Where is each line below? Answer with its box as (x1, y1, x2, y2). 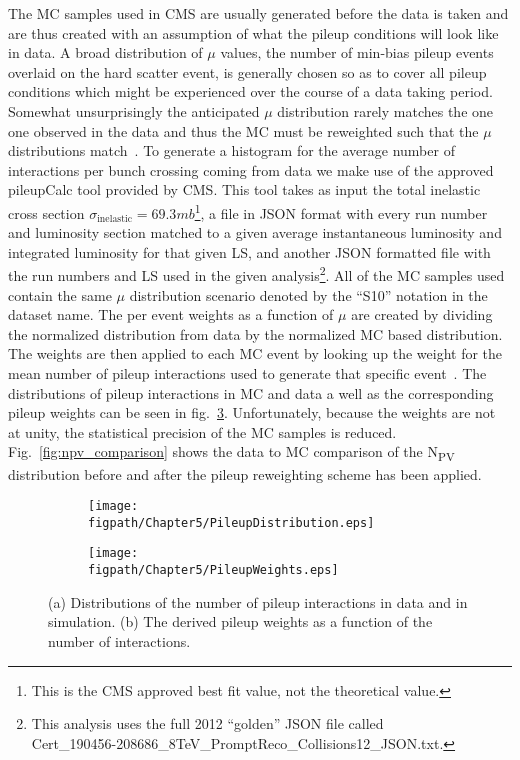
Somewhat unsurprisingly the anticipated (8, 100, 260, 121)
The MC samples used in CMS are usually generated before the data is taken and (8, 3, 509, 23)
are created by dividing (351, 304, 493, 325)
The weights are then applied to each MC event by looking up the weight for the (8, 343, 503, 364)
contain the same (8, 284, 112, 305)
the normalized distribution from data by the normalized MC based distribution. (8, 323, 503, 344)
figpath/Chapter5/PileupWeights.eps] (88, 563, 339, 578)
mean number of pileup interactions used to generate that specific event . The (8, 363, 487, 383)
